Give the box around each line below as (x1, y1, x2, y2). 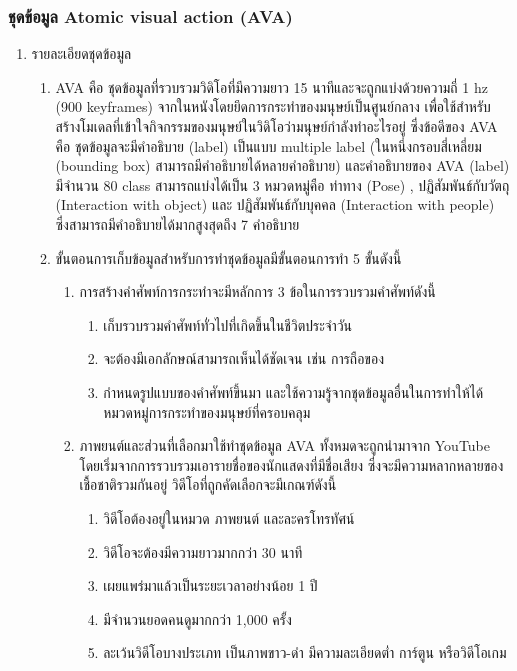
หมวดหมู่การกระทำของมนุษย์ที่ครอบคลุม (103, 401, 311, 422)
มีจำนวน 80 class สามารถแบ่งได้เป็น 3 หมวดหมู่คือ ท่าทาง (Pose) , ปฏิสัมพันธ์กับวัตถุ (55, 174, 510, 195)
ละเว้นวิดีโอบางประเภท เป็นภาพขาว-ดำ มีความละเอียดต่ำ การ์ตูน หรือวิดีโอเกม (103, 642, 507, 663)
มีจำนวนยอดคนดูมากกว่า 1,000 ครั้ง (103, 608, 292, 629)
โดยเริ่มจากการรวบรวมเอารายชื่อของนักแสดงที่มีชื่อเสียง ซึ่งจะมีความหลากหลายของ (79, 454, 504, 475)
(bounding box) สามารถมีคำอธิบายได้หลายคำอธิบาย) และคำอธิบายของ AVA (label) (55, 155, 510, 176)
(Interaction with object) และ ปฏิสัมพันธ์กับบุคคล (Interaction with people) (55, 194, 495, 215)
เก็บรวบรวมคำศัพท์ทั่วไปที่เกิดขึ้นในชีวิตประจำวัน (103, 314, 353, 335)
